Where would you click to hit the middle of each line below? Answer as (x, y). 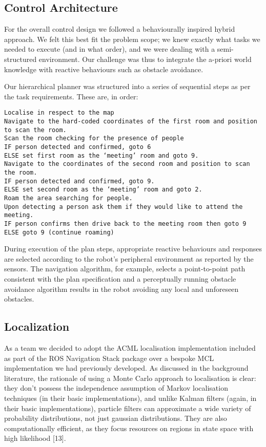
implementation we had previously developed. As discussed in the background (126, 368)
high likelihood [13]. (35, 438)
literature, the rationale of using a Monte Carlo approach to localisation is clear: (130, 378)
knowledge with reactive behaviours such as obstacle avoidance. (104, 69)
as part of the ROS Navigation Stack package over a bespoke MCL (109, 358)
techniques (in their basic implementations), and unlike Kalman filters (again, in (130, 398)
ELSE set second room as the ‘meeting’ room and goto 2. (103, 190)
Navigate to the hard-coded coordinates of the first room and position (131, 122)
